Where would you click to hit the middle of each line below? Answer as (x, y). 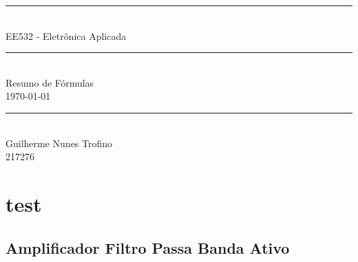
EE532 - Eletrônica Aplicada (66, 35)
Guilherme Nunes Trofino (59, 143)
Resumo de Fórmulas (50, 82)
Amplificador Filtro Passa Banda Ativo (148, 247)
